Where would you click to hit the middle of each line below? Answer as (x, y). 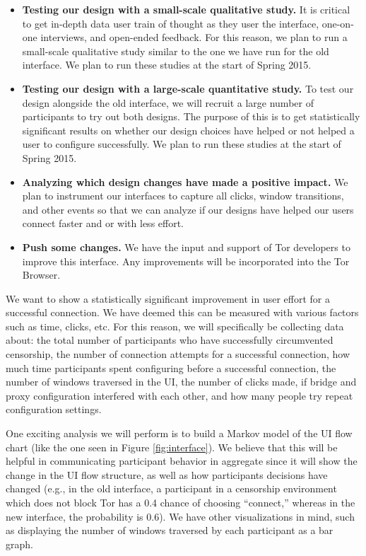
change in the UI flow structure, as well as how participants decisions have (167, 474)
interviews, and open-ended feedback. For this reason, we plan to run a (194, 37)
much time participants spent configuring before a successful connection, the (171, 367)
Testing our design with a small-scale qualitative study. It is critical (186, 9)
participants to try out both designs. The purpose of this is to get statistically (191, 116)
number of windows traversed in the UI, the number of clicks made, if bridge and (181, 382)
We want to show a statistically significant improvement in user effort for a (168, 298)
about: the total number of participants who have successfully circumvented (170, 340)
